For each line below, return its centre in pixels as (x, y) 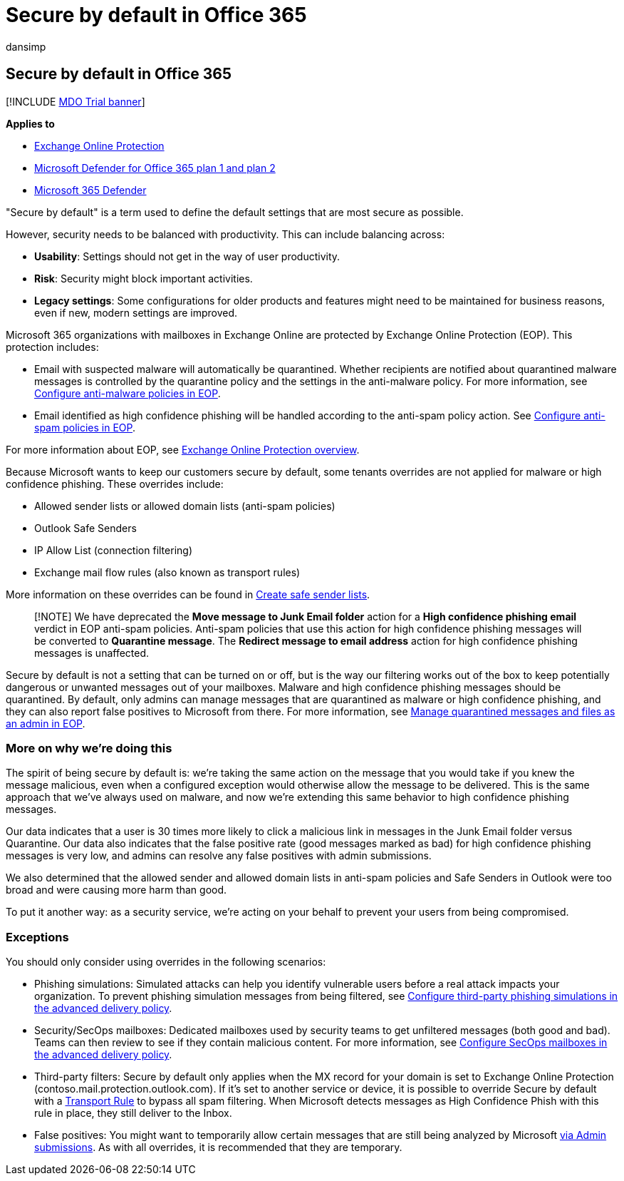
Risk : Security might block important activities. (144, 278)
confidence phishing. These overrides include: (115, 484)
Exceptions (37, 937)
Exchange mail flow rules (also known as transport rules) (167, 572)
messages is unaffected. (92, 653)
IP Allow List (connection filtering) (113, 550)
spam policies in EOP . (85, 427)
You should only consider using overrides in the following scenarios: (166, 962)
